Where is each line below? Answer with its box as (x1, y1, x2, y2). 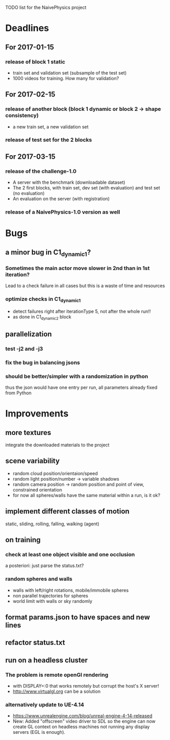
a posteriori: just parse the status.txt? (5, 562, 84, 569)
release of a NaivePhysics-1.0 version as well (5, 208, 120, 216)
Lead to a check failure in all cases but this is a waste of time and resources (5, 282, 165, 289)
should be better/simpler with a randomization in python (5, 372, 148, 380)
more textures (5, 428, 51, 437)
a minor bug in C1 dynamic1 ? (5, 248, 91, 258)
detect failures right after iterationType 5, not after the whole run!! (12, 308, 151, 314)
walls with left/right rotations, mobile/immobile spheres (12, 587, 129, 593)
